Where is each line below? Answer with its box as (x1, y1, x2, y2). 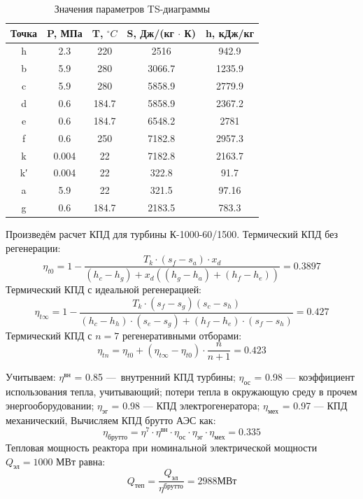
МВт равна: (56, 454, 106, 468)
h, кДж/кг (205, 25, 255, 40)
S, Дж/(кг (127, 25, 174, 40)
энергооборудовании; (6, 398, 94, 412)
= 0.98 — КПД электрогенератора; (111, 398, 260, 412)
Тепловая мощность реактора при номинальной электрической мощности (6, 440, 318, 454)
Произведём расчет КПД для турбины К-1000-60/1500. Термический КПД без (6, 227, 339, 241)
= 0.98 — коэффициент (254, 370, 355, 384)
